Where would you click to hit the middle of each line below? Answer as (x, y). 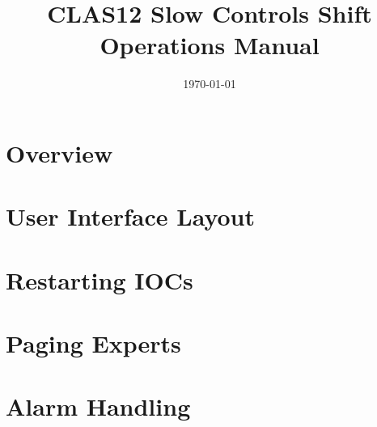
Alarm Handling (98, 406)
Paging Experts (93, 343)
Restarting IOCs (100, 279)
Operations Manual (210, 45)
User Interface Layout (131, 216)
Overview (59, 152)
